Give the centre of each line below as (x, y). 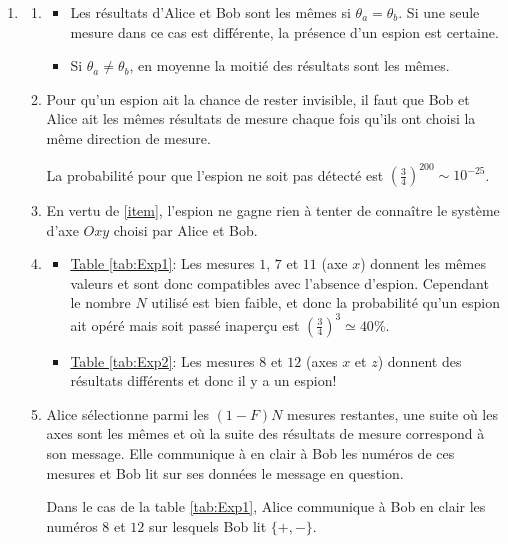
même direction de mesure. (128, 137)
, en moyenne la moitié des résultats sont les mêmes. (289, 65)
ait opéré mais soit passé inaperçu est (185, 324)
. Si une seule (439, 12)
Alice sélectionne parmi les (127, 413)
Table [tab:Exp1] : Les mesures (162, 263)
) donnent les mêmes (423, 263)
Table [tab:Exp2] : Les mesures (162, 360)
